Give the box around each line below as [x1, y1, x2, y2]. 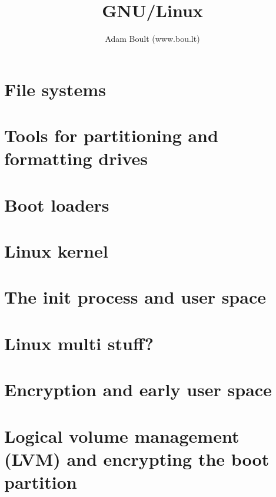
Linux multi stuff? [4, 331, 154, 355]
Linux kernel [4, 239, 108, 263]
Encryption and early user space [4, 377, 272, 401]
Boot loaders [4, 192, 109, 216]
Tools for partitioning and [4, 123, 218, 147]
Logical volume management [4, 423, 240, 447]
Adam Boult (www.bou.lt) [105, 32, 200, 45]
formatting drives [4, 146, 148, 170]
